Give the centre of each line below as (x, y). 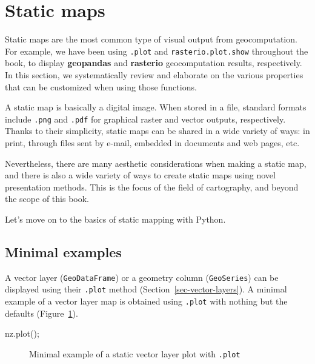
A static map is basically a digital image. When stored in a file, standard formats (156, 107)
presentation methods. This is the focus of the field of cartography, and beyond (152, 187)
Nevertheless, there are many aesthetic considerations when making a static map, (156, 163)
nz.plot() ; (22, 333)
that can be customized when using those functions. (101, 86)
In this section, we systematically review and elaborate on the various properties (154, 74)
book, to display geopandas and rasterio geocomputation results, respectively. (154, 63)
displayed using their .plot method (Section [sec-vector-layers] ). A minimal (146, 289)
